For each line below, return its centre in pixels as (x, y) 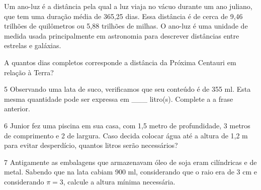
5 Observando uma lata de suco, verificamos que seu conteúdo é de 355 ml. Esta (127, 89)
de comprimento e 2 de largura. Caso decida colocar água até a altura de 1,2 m (126, 135)
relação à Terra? (29, 72)
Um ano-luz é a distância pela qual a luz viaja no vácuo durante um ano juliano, (128, 6)
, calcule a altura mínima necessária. (119, 181)
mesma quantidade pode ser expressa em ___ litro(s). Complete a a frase (119, 99)
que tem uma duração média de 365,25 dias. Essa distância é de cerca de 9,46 (123, 16)
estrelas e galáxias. (33, 45)
